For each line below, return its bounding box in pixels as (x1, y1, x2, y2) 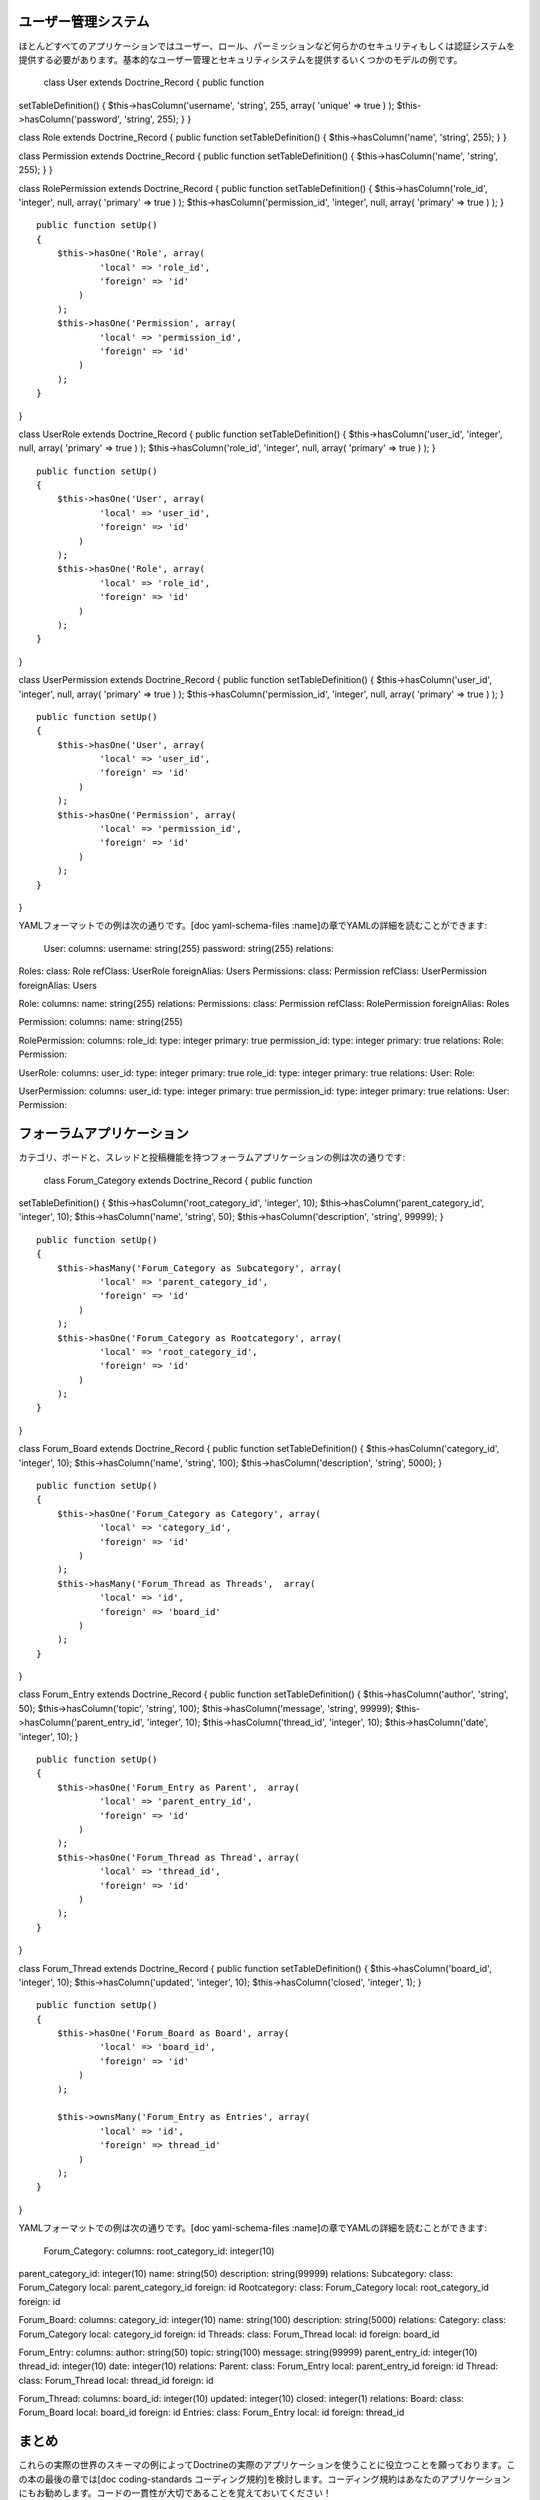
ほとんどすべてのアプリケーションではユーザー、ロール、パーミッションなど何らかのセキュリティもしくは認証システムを (18, 40, 516, 52)
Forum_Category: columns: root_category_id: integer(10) (43, 2245, 275, 2257)
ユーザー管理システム (18, 13, 150, 30)
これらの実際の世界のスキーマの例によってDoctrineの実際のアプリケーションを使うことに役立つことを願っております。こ (18, 2459, 516, 2471)
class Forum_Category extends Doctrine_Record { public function (43, 1174, 313, 1186)
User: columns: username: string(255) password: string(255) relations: (43, 942, 334, 954)
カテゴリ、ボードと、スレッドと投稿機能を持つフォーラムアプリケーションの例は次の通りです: (18, 1151, 405, 1164)
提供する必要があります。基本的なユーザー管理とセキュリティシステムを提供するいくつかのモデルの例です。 (18, 53, 463, 65)
